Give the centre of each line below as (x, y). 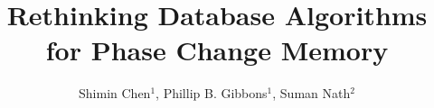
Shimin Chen (115, 93)
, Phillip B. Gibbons (212, 93)
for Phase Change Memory (217, 50)
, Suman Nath (311, 93)
